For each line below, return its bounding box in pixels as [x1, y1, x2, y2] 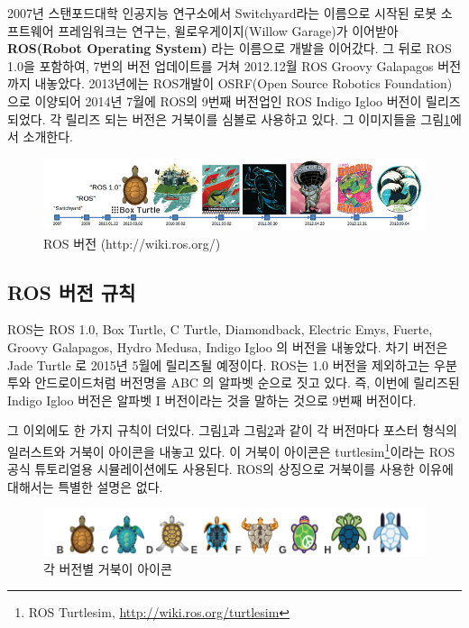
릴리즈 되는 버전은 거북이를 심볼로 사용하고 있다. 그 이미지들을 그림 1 [65, 109, 451, 128]
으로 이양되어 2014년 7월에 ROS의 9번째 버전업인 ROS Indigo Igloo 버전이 [7, 91, 422, 110]
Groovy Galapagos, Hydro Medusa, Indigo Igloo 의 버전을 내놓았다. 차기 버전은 [7, 337, 448, 356]
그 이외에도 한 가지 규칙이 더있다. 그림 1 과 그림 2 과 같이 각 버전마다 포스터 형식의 [7, 421, 457, 440]
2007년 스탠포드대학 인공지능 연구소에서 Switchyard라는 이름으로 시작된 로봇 [7, 4, 437, 22]
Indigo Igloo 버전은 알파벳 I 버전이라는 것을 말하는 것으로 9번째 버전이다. [7, 390, 417, 409]
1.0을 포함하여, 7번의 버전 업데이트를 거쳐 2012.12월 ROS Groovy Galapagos [7, 56, 434, 75]
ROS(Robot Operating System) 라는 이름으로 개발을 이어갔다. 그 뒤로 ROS [7, 39, 452, 58]
